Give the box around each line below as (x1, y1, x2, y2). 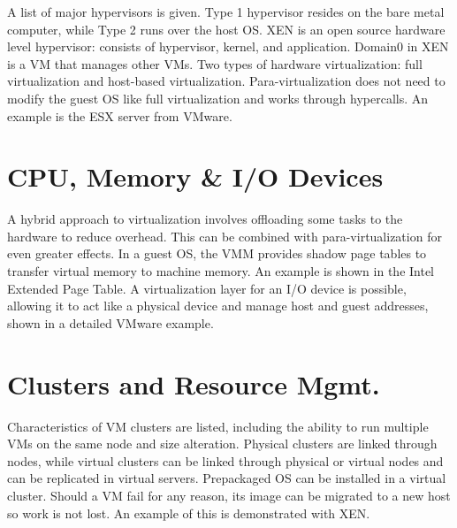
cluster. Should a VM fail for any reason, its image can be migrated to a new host (7, 486, 451, 504)
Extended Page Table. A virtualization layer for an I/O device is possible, (7, 279, 407, 297)
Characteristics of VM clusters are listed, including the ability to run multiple (7, 417, 429, 435)
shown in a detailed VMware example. (7, 313, 214, 332)
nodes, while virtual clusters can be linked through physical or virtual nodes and (7, 451, 444, 470)
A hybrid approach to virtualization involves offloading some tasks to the (7, 210, 403, 228)
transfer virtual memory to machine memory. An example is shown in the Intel (7, 262, 435, 280)
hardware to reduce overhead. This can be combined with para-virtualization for (7, 226, 442, 245)
